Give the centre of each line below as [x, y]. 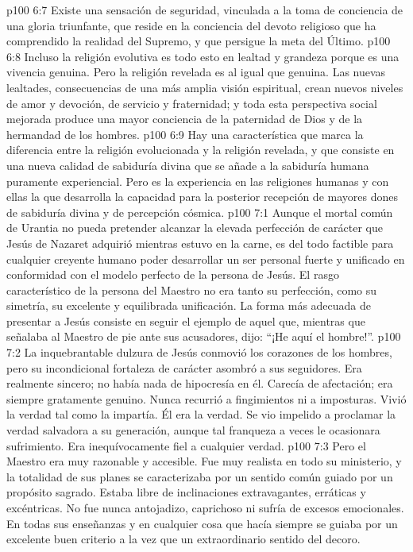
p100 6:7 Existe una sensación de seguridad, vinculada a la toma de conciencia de [205, 10]
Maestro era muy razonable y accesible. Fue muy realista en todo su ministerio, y [204, 461]
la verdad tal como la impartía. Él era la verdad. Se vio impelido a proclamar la [201, 414]
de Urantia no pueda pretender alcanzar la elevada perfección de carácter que [195, 228]
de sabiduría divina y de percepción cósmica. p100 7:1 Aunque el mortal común [200, 212]
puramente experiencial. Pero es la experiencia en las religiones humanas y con [198, 181]
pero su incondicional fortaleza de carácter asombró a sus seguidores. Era [184, 367]
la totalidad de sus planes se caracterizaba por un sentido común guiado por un [200, 476]
